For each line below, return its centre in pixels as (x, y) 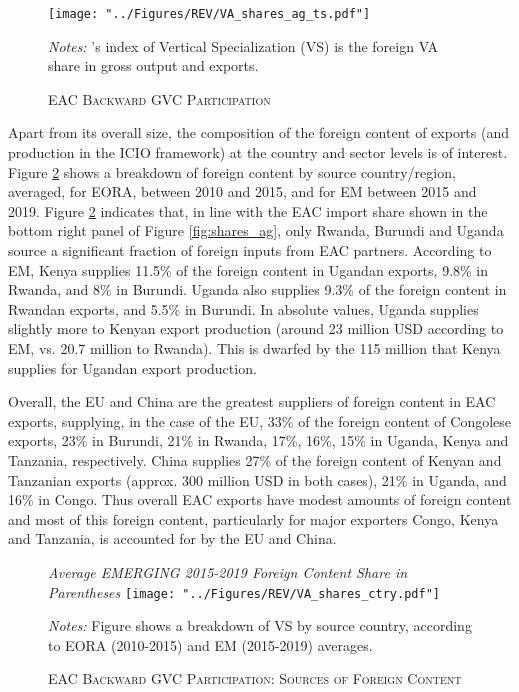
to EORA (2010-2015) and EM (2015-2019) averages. (210, 644)
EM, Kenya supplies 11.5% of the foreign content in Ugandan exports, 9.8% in (248, 269)
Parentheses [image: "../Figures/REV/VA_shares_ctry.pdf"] (244, 591)
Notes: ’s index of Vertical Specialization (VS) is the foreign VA (243, 45)
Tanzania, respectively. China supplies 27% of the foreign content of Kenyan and (255, 459)
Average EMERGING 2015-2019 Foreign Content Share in (228, 571)
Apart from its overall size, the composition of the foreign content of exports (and (259, 132)
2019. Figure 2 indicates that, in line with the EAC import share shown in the (248, 210)
